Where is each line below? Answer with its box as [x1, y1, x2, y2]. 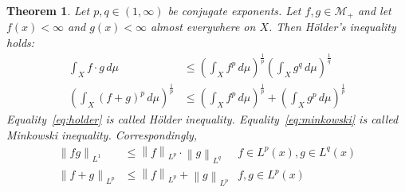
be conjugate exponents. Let [167, 2, 301, 18]
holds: [6, 34, 35, 51]
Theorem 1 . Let [6, 2, 90, 18]
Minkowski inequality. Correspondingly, [6, 127, 198, 143]
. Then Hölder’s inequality [268, 18, 396, 35]
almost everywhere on [151, 18, 256, 35]
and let [357, 2, 391, 18]
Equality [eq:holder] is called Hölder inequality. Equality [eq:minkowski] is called [6, 111, 399, 127]
